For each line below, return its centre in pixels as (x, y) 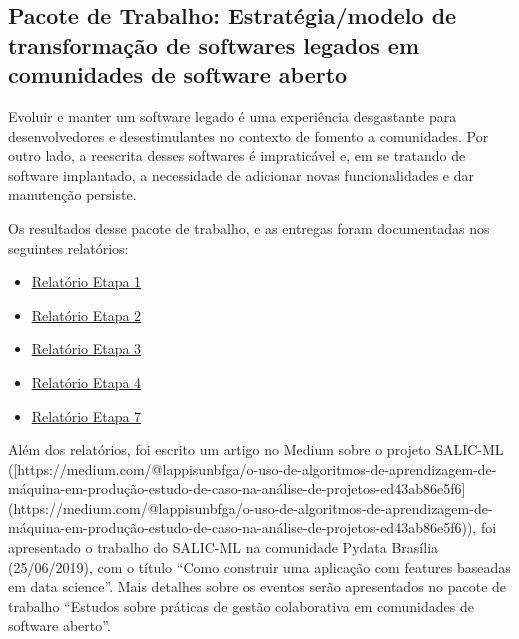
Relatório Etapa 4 (86, 381)
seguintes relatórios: (68, 247)
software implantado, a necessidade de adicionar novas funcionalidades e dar (241, 174)
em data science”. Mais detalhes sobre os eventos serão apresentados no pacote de (257, 586)
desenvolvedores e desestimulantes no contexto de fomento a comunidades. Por (248, 135)
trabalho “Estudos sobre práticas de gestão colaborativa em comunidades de (241, 605)
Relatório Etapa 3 (86, 348)
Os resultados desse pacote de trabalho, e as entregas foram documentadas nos (249, 227)
